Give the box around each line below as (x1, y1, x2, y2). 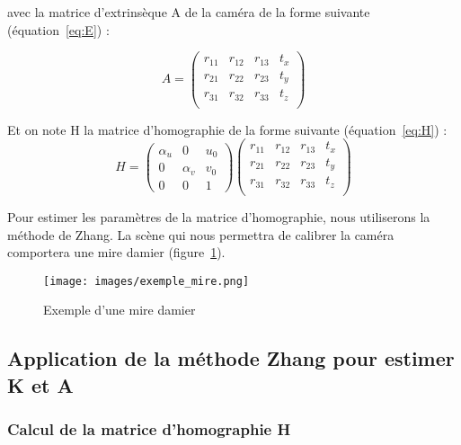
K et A (7, 370, 74, 398)
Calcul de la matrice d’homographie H (7, 418, 291, 441)
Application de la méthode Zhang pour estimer (7, 344, 455, 372)
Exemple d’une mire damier (43, 300, 196, 319)
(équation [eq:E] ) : (7, 20, 110, 39)
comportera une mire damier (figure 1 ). (7, 243, 226, 262)
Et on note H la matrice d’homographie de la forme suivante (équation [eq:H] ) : (7, 120, 448, 138)
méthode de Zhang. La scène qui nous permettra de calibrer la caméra (7, 225, 395, 244)
